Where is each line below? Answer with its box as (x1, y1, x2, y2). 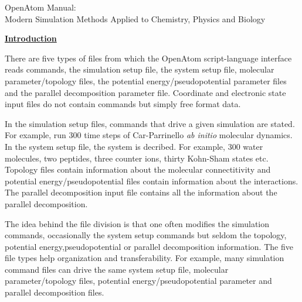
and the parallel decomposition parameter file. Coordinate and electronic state (5, 86, 286, 98)
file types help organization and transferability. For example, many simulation (5, 252, 284, 264)
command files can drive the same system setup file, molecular (5, 263, 229, 275)
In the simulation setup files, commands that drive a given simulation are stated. (5, 117, 295, 129)
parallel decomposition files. (5, 286, 104, 298)
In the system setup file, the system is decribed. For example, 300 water (5, 140, 263, 152)
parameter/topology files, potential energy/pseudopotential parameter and (5, 274, 272, 287)
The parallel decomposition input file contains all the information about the (5, 186, 277, 198)
